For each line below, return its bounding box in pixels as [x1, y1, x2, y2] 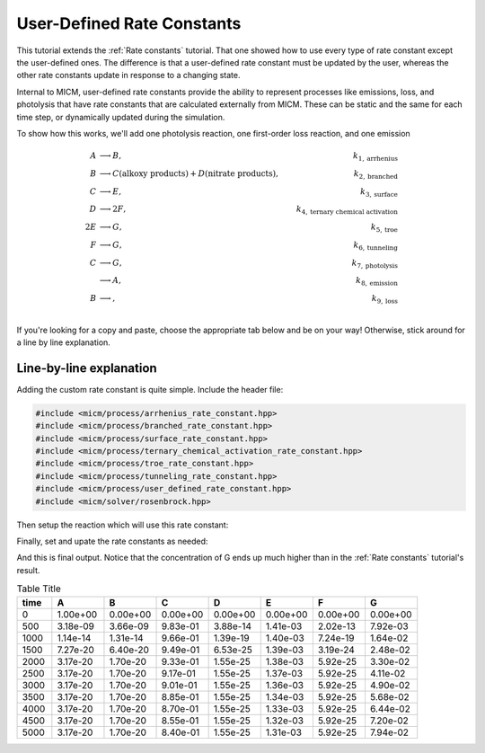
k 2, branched [353, 168, 399, 181]
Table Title [16, 582, 62, 595]
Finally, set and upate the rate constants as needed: [16, 536, 208, 547]
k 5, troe [370, 222, 399, 234]
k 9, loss [371, 293, 399, 306]
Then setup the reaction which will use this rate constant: [16, 519, 229, 530]
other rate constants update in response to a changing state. [16, 70, 241, 81]
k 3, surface [359, 186, 399, 199]
